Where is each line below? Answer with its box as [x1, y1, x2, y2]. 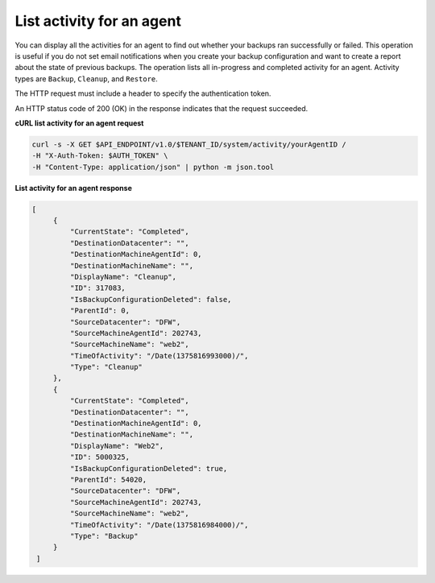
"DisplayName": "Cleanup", [69, 272, 177, 281]
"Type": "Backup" [69, 531, 139, 540]
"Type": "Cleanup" [69, 362, 143, 372]
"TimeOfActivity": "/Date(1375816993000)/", [69, 351, 249, 360]
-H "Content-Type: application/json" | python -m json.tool [31, 162, 275, 172]
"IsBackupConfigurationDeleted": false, [69, 295, 232, 304]
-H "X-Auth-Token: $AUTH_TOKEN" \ [31, 151, 168, 160]
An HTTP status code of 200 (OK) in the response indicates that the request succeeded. [14, 103, 309, 113]
